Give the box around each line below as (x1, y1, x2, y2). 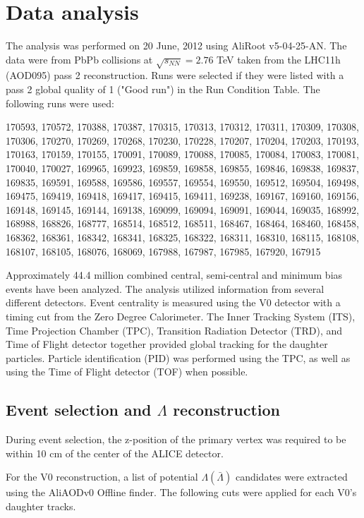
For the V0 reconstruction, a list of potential (6, 469, 198, 484)
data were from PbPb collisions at (6, 52, 153, 66)
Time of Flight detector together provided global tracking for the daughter (6, 337, 328, 351)
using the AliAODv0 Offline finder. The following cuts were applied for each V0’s (6, 485, 357, 500)
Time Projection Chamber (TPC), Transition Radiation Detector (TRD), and (6, 323, 343, 337)
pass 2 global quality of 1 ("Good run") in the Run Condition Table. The (6, 82, 320, 97)
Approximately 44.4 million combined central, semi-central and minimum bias (6, 267, 343, 282)
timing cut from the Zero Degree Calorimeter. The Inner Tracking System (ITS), (6, 308, 356, 323)
